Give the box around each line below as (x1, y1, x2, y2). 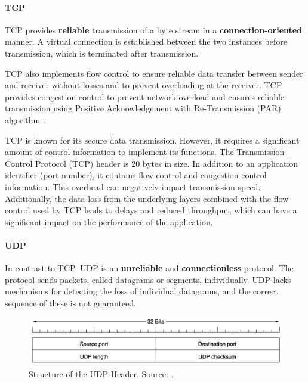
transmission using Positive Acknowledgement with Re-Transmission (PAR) (5, 102, 281, 114)
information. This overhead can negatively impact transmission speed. (5, 180, 261, 192)
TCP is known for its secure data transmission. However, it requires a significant (5, 133, 300, 146)
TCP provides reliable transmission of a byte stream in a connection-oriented (5, 23, 303, 36)
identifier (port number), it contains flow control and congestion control (5, 169, 267, 181)
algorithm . (5, 113, 45, 126)
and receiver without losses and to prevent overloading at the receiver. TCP (5, 79, 282, 91)
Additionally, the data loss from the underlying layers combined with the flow (5, 192, 289, 204)
